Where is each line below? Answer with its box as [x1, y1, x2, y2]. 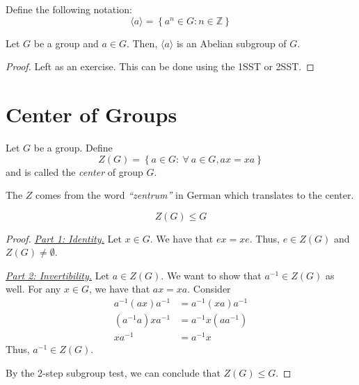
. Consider [187, 281, 231, 296]
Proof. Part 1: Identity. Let [6, 231, 122, 245]
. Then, [126, 35, 158, 50]
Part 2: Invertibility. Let [6, 268, 110, 282]
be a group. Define [33, 140, 113, 154]
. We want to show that [161, 268, 262, 282]
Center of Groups [6, 99, 177, 128]
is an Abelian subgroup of [176, 35, 287, 50]
